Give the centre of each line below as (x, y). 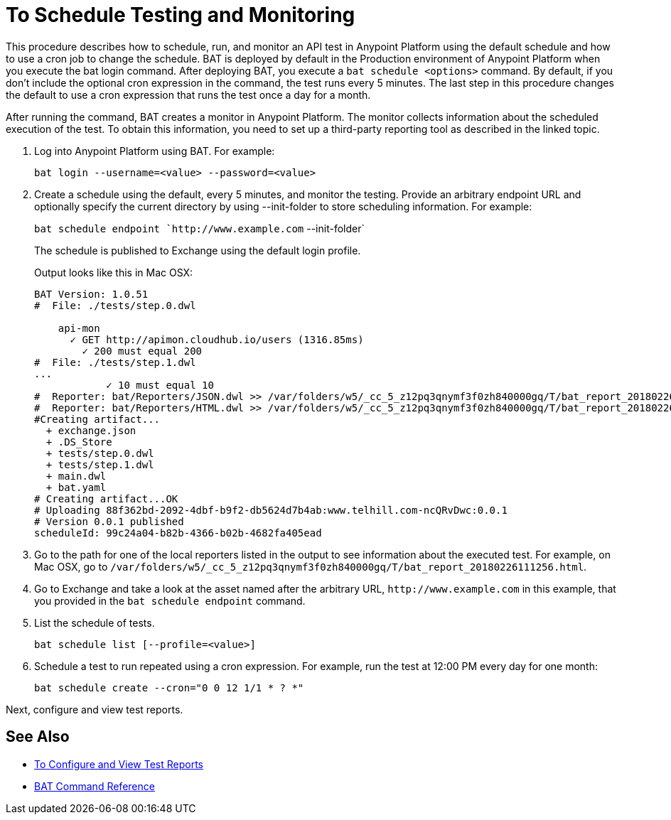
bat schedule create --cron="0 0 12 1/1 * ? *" (169, 687)
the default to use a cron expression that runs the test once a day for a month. (188, 95)
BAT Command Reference (95, 786)
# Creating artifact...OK (106, 498)
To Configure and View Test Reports (119, 764)
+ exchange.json (91, 430)
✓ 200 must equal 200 (142, 351)
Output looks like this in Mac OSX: (114, 272)
